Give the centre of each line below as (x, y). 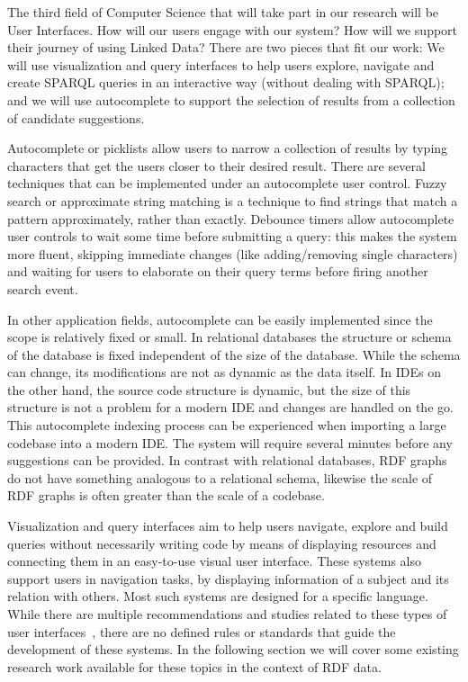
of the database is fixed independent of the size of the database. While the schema (234, 354)
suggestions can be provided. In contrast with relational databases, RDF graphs (227, 460)
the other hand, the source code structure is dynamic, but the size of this (209, 389)
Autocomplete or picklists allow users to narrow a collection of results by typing (228, 148)
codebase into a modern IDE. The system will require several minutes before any (230, 442)
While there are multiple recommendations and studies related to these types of (227, 614)
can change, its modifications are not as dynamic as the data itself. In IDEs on (224, 372)
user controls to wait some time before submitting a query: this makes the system (232, 236)
